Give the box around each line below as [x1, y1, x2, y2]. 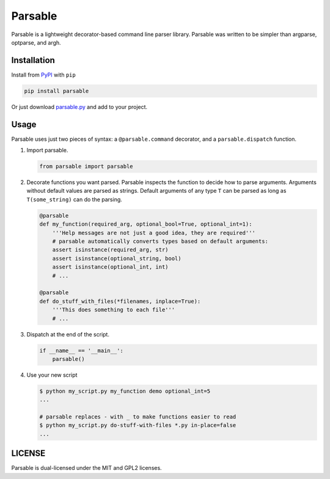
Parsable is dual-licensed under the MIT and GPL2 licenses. [11, 464, 162, 472]
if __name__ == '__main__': [39, 347, 123, 354]
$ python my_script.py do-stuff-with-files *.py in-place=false [39, 422, 237, 429]
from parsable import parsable [39, 163, 134, 170]
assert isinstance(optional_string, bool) [52, 254, 182, 262]
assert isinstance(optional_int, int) [52, 264, 169, 270]
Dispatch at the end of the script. [26, 330, 110, 338]
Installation [11, 55, 55, 65]
